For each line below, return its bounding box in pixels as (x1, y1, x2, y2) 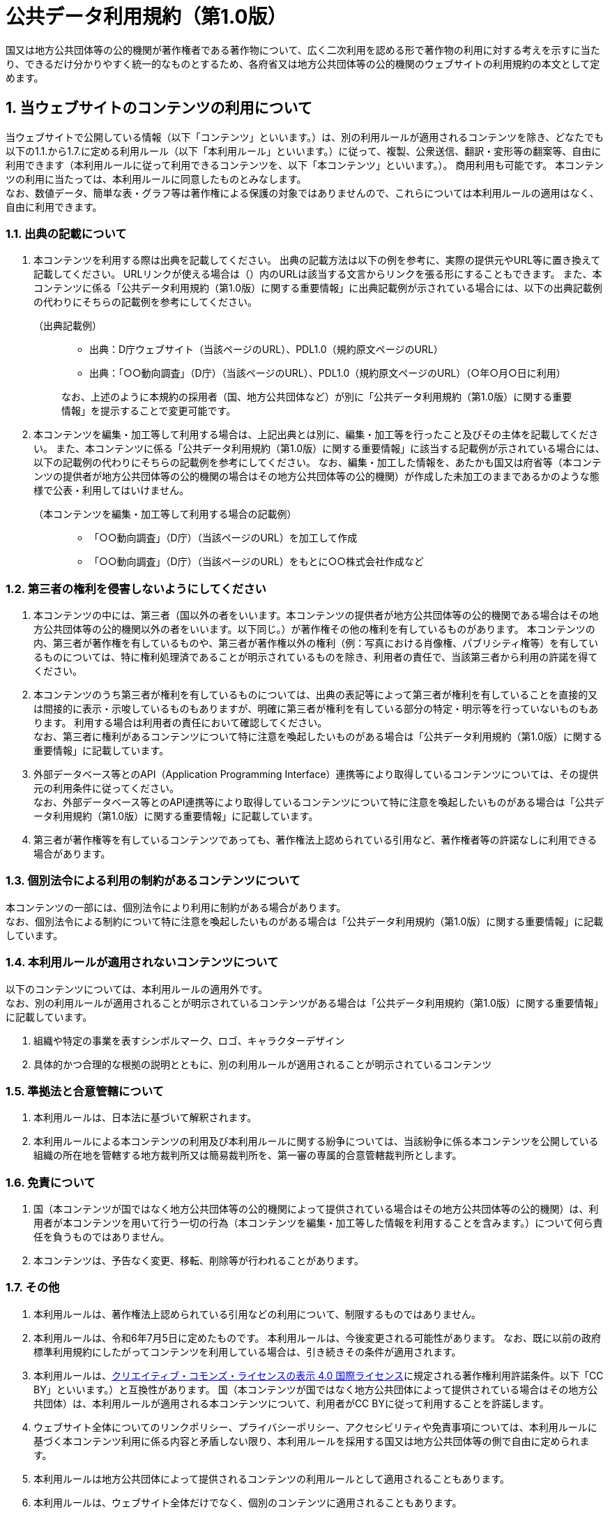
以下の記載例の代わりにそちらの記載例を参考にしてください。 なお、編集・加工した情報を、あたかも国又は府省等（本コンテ (33, 456, 602, 469)
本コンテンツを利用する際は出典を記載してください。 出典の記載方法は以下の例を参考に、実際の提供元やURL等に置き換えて (33, 254, 601, 267)
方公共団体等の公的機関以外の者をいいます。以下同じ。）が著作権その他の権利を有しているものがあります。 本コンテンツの (33, 623, 595, 636)
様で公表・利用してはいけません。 (33, 484, 189, 497)
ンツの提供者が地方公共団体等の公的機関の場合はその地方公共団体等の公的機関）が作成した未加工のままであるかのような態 (33, 470, 600, 483)
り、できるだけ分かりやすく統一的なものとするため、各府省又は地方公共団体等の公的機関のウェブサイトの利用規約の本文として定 (6, 57, 600, 70)
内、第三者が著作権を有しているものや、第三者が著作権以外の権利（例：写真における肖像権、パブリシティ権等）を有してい (33, 637, 598, 650)
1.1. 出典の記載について (6, 226, 127, 241)
